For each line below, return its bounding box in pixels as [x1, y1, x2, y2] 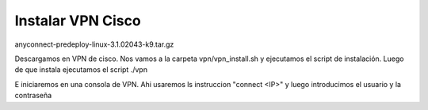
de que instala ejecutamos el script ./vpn [14, 65, 148, 74]
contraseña [14, 91, 52, 101]
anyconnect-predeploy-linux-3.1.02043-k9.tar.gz [14, 40, 174, 49]
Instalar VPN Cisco [14, 12, 142, 29]
